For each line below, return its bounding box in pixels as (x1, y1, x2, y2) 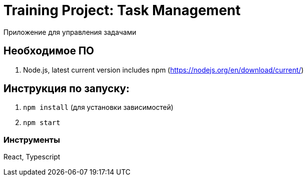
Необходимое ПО (3, 45, 94, 57)
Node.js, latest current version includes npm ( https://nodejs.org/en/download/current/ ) (23, 65, 304, 74)
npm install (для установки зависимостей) (23, 103, 174, 112)
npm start (23, 119, 60, 127)
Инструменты (3, 134, 60, 145)
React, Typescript (3, 153, 60, 161)
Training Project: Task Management (3, 2, 241, 19)
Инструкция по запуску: (3, 82, 129, 95)
